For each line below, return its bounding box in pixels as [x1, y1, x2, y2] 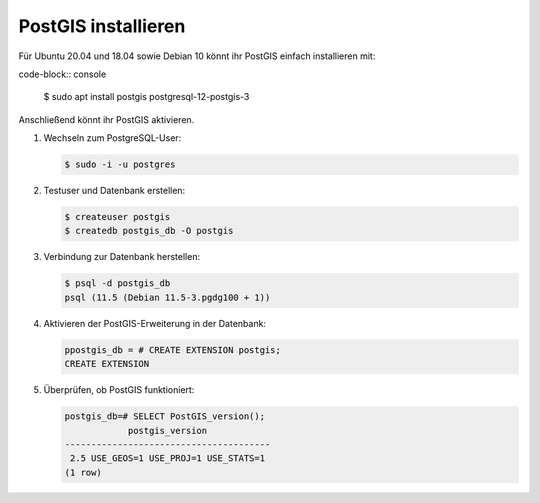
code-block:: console [18, 68, 107, 80]
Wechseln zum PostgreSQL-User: [43, 132, 182, 144]
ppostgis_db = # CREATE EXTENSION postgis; [64, 344, 282, 355]
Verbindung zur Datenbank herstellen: [43, 251, 200, 263]
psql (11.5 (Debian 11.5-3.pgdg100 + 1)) [64, 291, 271, 303]
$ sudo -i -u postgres [64, 159, 176, 170]
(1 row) [64, 466, 102, 478]
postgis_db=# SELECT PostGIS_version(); [64, 411, 265, 422]
